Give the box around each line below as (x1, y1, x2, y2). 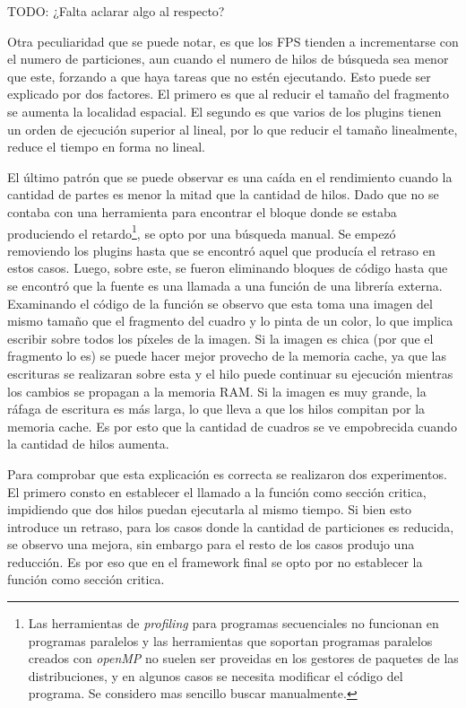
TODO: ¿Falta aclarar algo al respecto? (7, 2, 225, 20)
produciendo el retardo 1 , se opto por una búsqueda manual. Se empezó (7, 221, 396, 242)
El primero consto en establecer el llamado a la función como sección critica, (7, 482, 427, 501)
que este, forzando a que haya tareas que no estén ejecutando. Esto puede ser (7, 66, 431, 85)
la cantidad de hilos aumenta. (7, 434, 169, 453)
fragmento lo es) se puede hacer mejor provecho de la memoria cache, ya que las (7, 346, 446, 365)
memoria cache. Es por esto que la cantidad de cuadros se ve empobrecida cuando (7, 416, 457, 435)
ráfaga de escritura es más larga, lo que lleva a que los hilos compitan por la (7, 399, 426, 418)
